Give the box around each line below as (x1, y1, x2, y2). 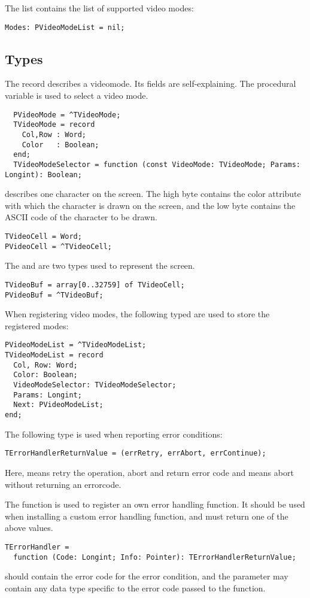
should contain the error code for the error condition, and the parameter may (5, 570, 288, 582)
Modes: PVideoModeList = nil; (5, 23, 125, 32)
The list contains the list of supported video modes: (5, 2, 194, 14)
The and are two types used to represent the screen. (5, 259, 195, 272)
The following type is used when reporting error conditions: (5, 427, 223, 440)
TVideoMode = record (13, 120, 95, 129)
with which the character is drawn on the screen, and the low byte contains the (5, 199, 296, 211)
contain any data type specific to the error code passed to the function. (5, 581, 266, 594)
